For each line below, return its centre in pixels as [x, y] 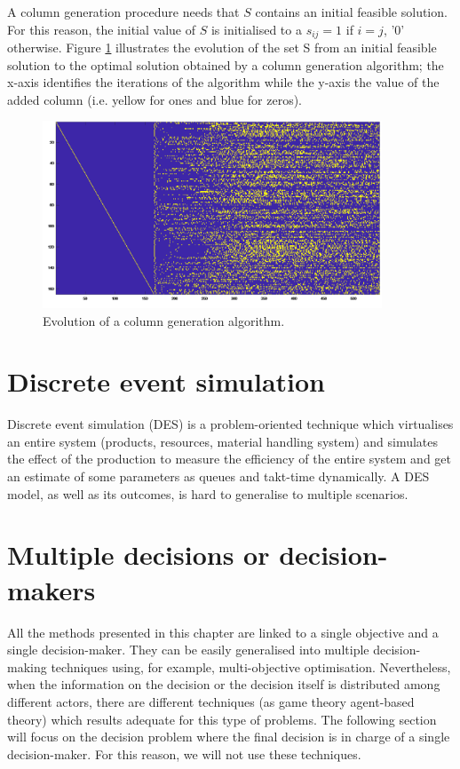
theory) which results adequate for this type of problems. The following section [222, 719]
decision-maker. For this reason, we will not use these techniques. [184, 753]
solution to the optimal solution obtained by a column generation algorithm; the [226, 64]
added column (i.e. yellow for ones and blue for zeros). [155, 99]
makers [52, 589]
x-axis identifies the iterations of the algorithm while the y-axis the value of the [223, 82]
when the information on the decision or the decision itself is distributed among [224, 684]
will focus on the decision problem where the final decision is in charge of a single [229, 737]
